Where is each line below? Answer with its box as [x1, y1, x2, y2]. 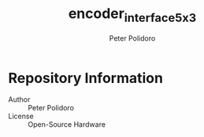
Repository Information [8, 69, 164, 87]
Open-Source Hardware [28, 120, 106, 129]
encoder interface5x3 [68, 5, 197, 25]
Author [8, 95, 31, 104]
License [8, 111, 34, 121]
